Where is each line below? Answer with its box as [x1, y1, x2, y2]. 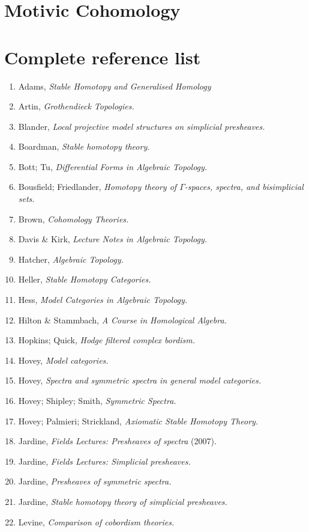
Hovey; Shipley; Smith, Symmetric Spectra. [18, 394, 176, 406]
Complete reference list [4, 44, 201, 69]
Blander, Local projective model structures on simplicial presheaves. [18, 120, 265, 132]
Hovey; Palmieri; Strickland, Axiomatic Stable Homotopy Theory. [18, 414, 259, 427]
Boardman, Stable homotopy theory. [18, 140, 150, 153]
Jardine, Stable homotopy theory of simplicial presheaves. [18, 495, 227, 507]
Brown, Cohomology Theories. [18, 212, 129, 225]
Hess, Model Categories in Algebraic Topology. [18, 293, 188, 306]
